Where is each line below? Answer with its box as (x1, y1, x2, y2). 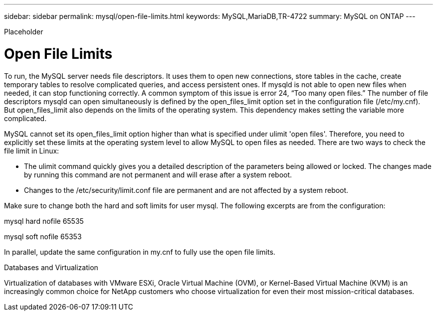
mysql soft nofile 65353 (4, 232, 82, 241)
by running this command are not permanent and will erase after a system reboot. (24, 170, 292, 179)
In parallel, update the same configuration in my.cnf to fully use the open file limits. (4, 247, 275, 256)
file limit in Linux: (4, 146, 59, 155)
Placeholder (4, 27, 43, 36)
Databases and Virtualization (4, 263, 98, 272)
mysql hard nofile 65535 (4, 216, 84, 225)
